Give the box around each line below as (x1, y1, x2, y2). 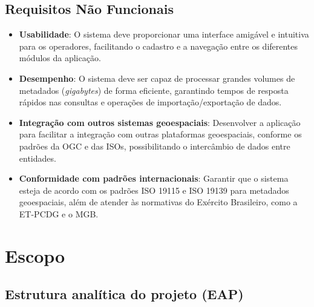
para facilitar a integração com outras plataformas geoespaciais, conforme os (19, 128, 302, 140)
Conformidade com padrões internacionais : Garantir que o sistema (19, 172, 289, 185)
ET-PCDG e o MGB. (19, 207, 99, 220)
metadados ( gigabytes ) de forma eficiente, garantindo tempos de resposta (19, 84, 289, 96)
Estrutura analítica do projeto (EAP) (5, 285, 244, 303)
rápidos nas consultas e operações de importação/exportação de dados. (19, 96, 282, 108)
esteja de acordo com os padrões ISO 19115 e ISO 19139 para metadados (19, 183, 289, 196)
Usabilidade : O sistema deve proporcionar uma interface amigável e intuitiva (19, 28, 309, 41)
